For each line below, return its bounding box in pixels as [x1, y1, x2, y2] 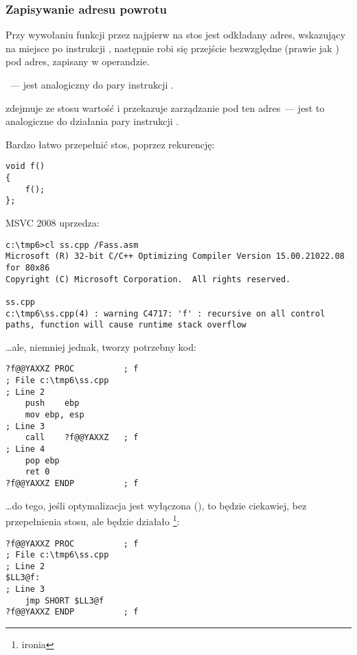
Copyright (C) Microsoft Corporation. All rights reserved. [5, 274, 291, 284]
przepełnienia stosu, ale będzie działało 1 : [5, 512, 180, 528]
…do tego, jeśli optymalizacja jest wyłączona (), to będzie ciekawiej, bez [5, 498, 307, 512]
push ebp [25, 398, 80, 409]
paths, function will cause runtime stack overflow [5, 320, 246, 330]
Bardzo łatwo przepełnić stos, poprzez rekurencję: [5, 137, 215, 151]
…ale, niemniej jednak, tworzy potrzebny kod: [5, 339, 196, 354]
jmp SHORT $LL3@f [25, 595, 104, 606]
